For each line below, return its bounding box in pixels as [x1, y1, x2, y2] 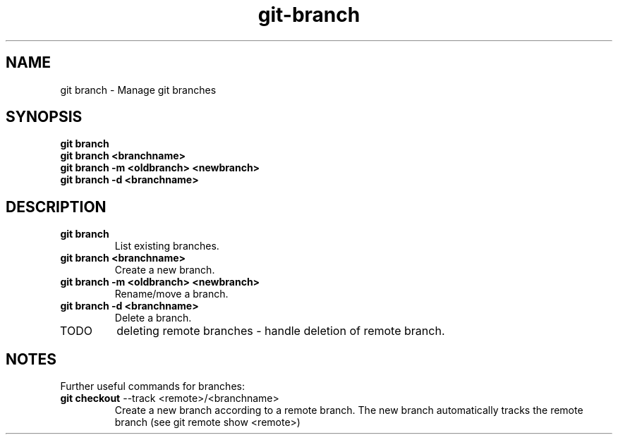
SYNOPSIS [6, 108, 83, 126]
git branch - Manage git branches [60, 83, 217, 96]
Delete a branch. [114, 312, 192, 324]
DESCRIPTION [6, 197, 107, 216]
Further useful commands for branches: [60, 380, 245, 393]
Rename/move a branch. [114, 288, 229, 300]
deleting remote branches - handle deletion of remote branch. [116, 324, 445, 338]
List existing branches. [114, 240, 219, 252]
